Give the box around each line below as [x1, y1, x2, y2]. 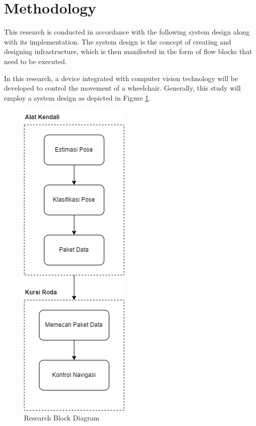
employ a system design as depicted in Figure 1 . [4, 92, 151, 103]
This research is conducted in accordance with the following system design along [4, 27, 250, 37]
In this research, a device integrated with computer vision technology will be [4, 73, 238, 83]
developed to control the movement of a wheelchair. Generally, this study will [4, 83, 241, 93]
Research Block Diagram [24, 412, 99, 422]
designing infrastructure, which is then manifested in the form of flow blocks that [4, 46, 253, 57]
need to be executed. [4, 56, 67, 66]
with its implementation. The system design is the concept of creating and [4, 36, 231, 47]
